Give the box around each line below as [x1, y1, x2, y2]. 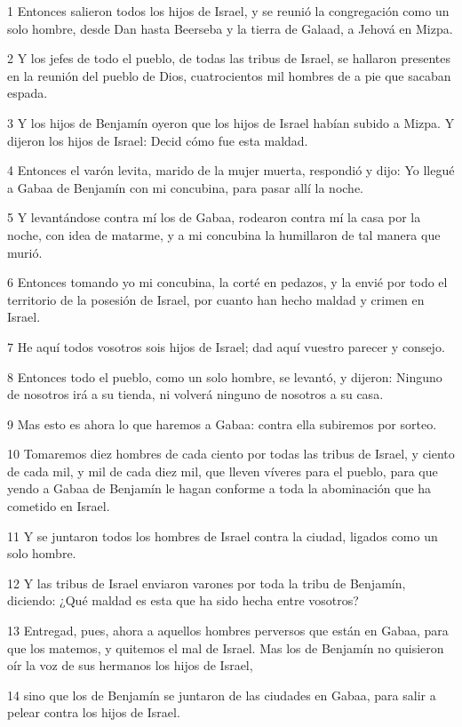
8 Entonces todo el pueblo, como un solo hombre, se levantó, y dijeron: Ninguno [7, 367, 442, 386]
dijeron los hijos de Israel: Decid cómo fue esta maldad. [7, 131, 308, 149]
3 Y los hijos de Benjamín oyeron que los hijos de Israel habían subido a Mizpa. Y [7, 113, 455, 132]
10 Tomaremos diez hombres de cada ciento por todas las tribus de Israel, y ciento [7, 444, 455, 463]
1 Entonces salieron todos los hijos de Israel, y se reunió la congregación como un [7, 2, 450, 20]
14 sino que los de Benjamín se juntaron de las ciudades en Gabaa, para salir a [7, 685, 436, 704]
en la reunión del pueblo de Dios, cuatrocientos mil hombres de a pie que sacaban [7, 66, 451, 84]
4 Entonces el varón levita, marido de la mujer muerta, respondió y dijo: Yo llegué [7, 161, 455, 180]
